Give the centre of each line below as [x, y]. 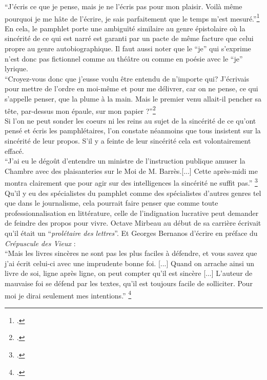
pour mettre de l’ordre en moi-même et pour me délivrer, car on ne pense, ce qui [131, 88]
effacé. [14, 151]
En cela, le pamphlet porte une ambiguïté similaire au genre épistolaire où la [125, 28]
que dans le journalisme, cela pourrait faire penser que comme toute [111, 203]
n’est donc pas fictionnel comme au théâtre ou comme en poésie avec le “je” [124, 58]
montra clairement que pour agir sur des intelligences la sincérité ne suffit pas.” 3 [131, 182]
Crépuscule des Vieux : [40, 243]
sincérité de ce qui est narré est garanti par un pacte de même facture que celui [129, 38]
